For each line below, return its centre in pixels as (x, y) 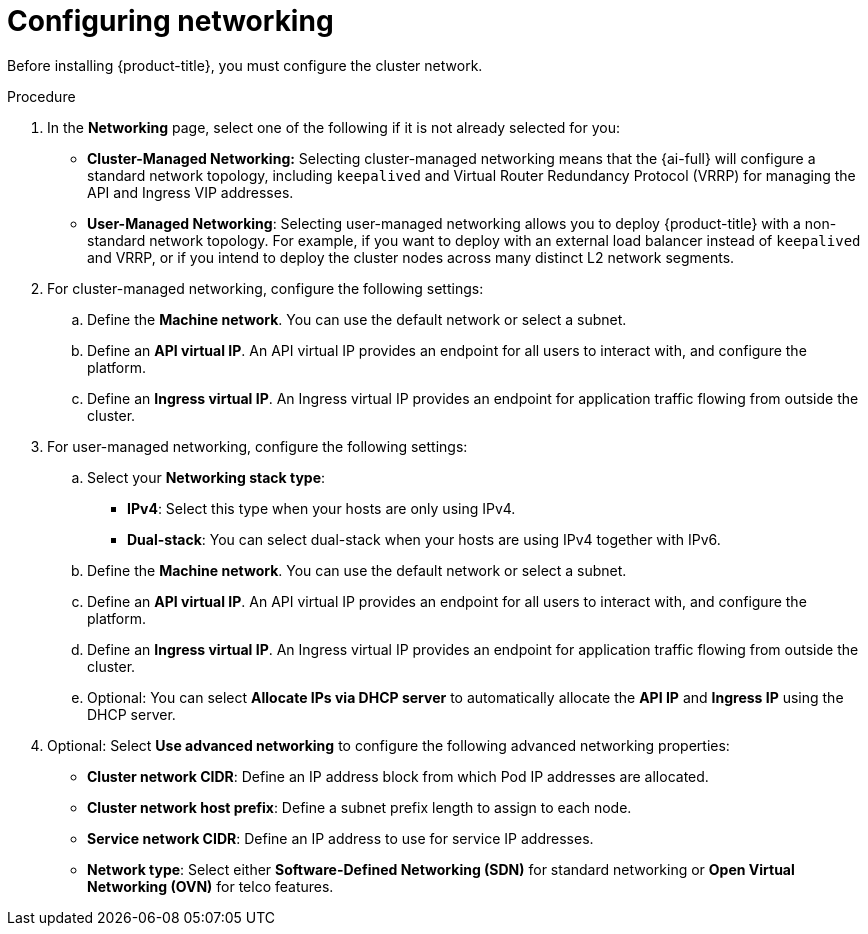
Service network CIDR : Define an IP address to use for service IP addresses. (340, 838)
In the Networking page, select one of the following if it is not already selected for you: (333, 127)
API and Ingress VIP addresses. (190, 192)
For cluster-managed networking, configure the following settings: (265, 288)
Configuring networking (170, 21)
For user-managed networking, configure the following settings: (257, 446)
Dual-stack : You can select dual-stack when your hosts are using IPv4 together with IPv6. (424, 539)
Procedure (41, 96)
